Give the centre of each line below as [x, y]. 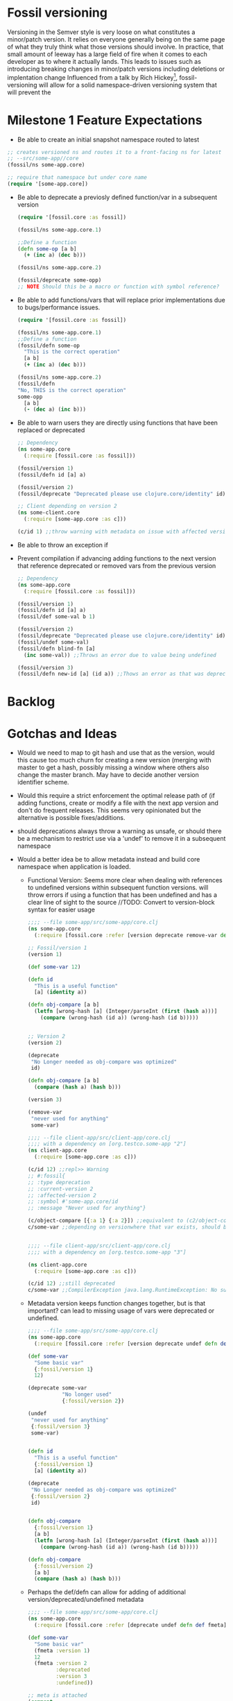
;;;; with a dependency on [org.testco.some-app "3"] [107, 1252]
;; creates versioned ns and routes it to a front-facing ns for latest [114, 152]
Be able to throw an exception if [63, 545]
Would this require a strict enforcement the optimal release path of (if [116, 796]
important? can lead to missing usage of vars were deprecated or [121, 1311]
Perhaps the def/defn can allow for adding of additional [106, 1592]
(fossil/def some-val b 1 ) [56, 617]
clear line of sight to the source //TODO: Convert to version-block [121, 903]
